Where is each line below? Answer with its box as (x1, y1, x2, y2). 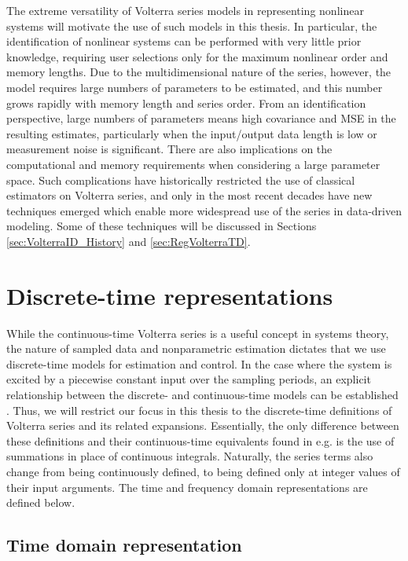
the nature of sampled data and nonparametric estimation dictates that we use (6, 340, 386, 357)
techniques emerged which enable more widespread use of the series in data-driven (6, 202, 402, 218)
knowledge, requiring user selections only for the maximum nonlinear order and (6, 48, 388, 64)
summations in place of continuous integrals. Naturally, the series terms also (6, 448, 373, 464)
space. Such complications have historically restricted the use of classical (6, 171, 355, 188)
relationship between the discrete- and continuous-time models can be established (6, 387, 399, 402)
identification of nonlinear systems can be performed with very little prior (6, 33, 362, 49)
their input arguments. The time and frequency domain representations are (6, 478, 368, 495)
